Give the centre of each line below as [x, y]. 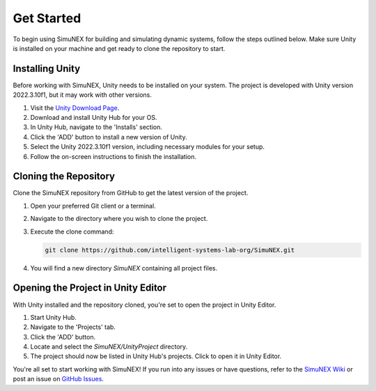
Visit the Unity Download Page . [75, 107]
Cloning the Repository [64, 177]
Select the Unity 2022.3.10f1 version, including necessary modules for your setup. [147, 147]
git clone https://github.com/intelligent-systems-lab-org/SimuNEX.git [170, 250]
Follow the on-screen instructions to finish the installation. [113, 156]
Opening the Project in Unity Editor [90, 288]
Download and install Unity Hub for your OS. [94, 118]
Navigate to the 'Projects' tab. [73, 327]
